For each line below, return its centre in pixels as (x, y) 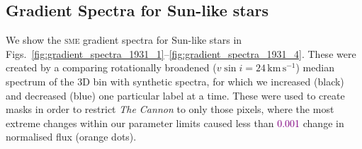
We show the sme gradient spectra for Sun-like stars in (124, 40)
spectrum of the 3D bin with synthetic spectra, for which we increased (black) (175, 81)
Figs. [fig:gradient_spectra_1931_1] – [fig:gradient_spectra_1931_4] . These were (181, 53)
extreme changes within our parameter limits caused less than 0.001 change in (175, 123)
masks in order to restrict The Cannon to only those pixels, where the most (170, 109)
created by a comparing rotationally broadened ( (111, 67)
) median (315, 67)
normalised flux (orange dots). (71, 137)
